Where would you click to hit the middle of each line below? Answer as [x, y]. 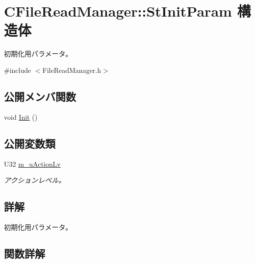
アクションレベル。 [35, 180]
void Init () [21, 117]
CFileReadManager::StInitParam [118, 11]
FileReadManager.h [72, 70]
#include [18, 70]
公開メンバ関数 [40, 96]
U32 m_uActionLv [32, 164]
